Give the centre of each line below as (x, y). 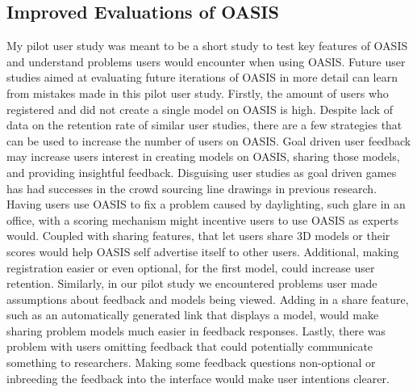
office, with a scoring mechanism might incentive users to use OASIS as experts (202, 219)
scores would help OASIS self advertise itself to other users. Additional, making (203, 251)
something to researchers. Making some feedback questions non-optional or (191, 362)
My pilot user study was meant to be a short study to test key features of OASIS (207, 46)
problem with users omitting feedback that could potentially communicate (190, 346)
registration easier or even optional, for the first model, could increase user (191, 267)
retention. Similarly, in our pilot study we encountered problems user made (192, 283)
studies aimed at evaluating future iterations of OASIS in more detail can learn (202, 77)
